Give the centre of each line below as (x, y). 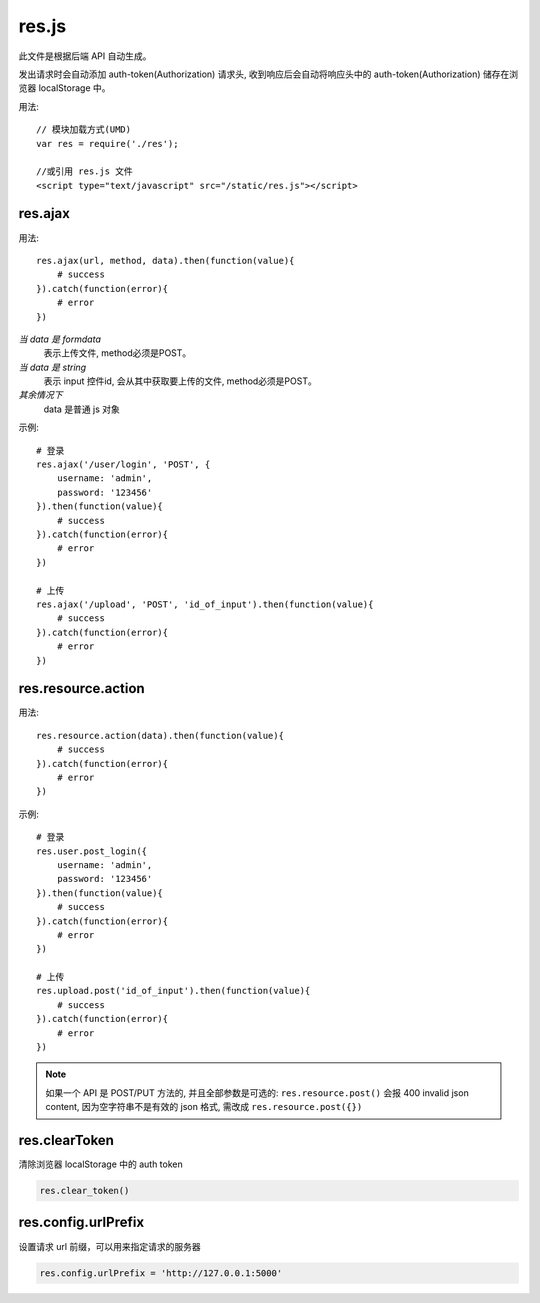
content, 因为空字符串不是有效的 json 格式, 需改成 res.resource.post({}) (204, 1107)
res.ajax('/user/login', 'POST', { (123, 464)
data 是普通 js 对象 (81, 409)
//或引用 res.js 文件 (85, 171)
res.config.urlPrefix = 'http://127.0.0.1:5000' (161, 1273)
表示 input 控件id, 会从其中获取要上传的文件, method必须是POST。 (180, 381)
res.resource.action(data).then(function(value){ (160, 735)
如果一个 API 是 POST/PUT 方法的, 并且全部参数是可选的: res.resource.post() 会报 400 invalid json (257, 1092)
